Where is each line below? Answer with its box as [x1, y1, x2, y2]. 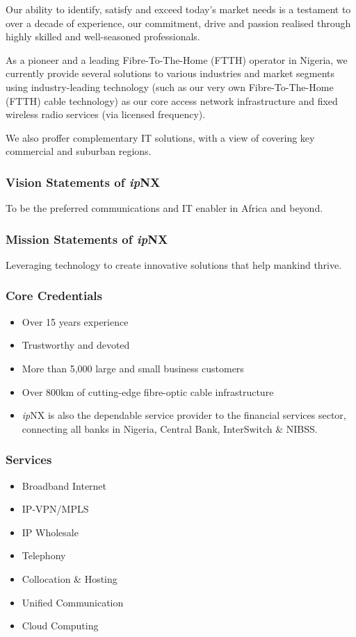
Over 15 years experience [22, 314, 129, 329]
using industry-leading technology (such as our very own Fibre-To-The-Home [6, 79, 334, 94]
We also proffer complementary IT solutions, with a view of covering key [6, 130, 315, 144]
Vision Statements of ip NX [6, 173, 161, 190]
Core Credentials [6, 287, 102, 304]
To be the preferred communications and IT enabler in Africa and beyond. [6, 201, 323, 215]
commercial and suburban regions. [6, 144, 152, 158]
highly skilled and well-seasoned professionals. [6, 29, 200, 44]
